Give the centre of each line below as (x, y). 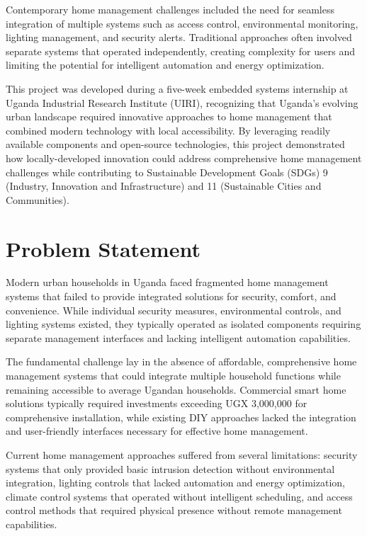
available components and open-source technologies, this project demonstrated (175, 144)
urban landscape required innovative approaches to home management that (169, 116)
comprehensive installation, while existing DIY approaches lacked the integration (181, 417)
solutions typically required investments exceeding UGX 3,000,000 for (157, 403)
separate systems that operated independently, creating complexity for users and (180, 51)
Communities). (38, 199)
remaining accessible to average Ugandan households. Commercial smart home (176, 389)
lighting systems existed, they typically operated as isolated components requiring (183, 324)
